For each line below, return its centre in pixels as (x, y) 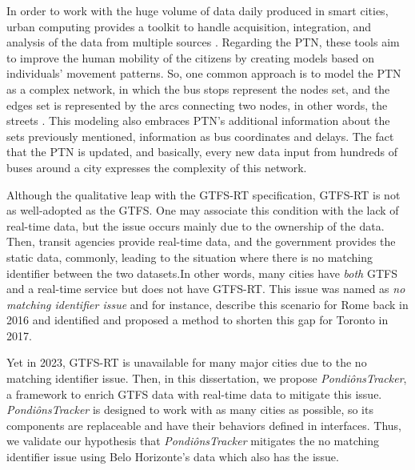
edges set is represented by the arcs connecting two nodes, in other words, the (197, 104)
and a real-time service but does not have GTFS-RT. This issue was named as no (206, 289)
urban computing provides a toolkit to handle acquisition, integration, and (189, 26)
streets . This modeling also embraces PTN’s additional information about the (198, 121)
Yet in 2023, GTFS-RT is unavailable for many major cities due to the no (187, 362)
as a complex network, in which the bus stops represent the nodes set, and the (198, 88)
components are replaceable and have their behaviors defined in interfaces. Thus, (204, 425)
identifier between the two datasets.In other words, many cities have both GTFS (202, 273)
